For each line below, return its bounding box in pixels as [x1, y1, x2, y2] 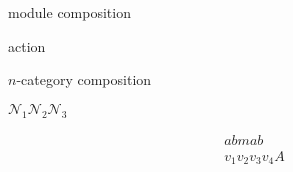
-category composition [16, 69, 152, 90]
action [8, 35, 46, 56]
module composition [8, 2, 131, 22]
